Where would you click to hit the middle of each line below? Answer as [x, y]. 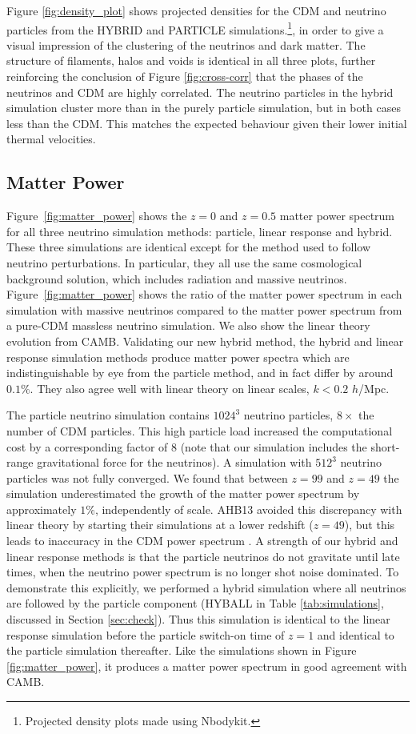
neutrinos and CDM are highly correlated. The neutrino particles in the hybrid [200, 92]
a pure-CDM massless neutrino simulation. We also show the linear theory [188, 325]
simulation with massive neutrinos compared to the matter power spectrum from [204, 309]
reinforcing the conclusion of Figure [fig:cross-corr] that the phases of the [185, 76]
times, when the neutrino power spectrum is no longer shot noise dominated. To [203, 572]
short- [385, 446]
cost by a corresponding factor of [87, 446]
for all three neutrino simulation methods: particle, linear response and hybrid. [200, 231]
